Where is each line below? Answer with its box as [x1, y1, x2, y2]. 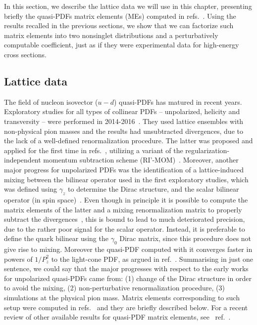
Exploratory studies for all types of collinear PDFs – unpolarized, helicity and [4, 106, 240, 117]
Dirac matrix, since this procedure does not [119, 233, 252, 244]
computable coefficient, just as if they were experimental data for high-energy [4, 40, 239, 50]
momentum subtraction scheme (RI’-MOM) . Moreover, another [43, 155, 239, 165]
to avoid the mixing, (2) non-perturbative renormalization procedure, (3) [4, 283, 225, 293]
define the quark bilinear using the [4, 233, 108, 244]
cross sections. [4, 49, 47, 59]
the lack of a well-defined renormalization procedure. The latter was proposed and [4, 135, 253, 146]
